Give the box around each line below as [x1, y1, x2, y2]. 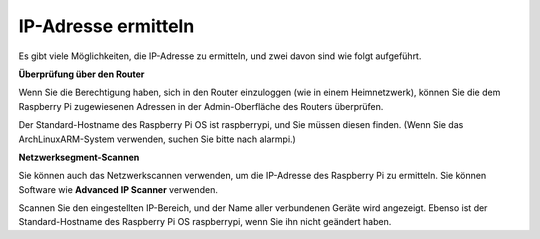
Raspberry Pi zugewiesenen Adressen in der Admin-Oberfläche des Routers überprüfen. [18, 100, 384, 112]
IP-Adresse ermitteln [18, 15, 195, 37]
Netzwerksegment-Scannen [18, 151, 140, 163]
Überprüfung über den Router [18, 68, 145, 80]
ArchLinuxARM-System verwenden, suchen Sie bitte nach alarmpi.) [18, 133, 297, 145]
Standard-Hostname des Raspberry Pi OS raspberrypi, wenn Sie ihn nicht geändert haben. [18, 216, 392, 228]
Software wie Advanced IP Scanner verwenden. [18, 183, 219, 195]
